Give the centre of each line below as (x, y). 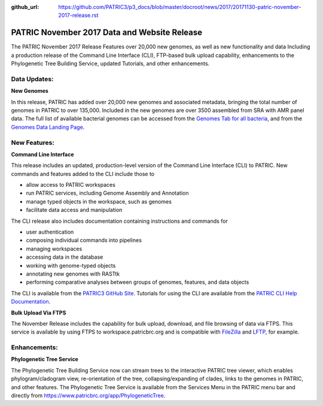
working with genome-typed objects (71, 265)
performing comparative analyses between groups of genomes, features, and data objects (138, 282)
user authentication (50, 232)
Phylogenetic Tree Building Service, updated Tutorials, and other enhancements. (110, 63)
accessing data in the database (65, 257)
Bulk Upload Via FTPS (39, 313)
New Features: (33, 143)
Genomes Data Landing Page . (48, 127)
